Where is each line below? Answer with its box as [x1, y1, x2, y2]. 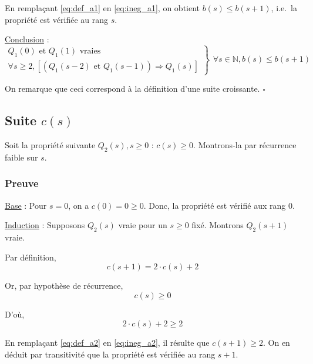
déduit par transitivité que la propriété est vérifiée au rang [5, 348, 216, 360]
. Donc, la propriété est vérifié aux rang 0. [143, 199, 295, 211]
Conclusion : [5, 33, 49, 45]
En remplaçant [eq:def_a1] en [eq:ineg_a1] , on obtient [5, 2, 200, 14]
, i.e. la [271, 2, 297, 14]
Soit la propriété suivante [5, 138, 96, 151]
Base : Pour [5, 199, 47, 211]
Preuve [5, 176, 39, 191]
